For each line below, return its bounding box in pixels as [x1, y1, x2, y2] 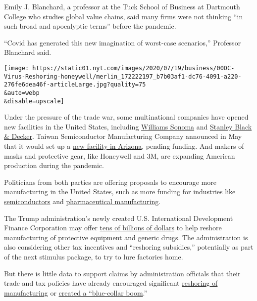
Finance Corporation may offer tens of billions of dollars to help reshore [4, 222, 222, 233]
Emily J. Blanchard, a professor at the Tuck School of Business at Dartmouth [4, 1, 240, 11]
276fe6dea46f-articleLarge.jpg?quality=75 [4, 81, 146, 88]
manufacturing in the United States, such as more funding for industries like [4, 186, 236, 197]
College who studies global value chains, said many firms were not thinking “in [4, 11, 243, 21]
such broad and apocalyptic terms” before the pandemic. [4, 21, 176, 31]
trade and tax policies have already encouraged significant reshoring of [4, 278, 218, 288]
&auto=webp [4, 89, 40, 96]
